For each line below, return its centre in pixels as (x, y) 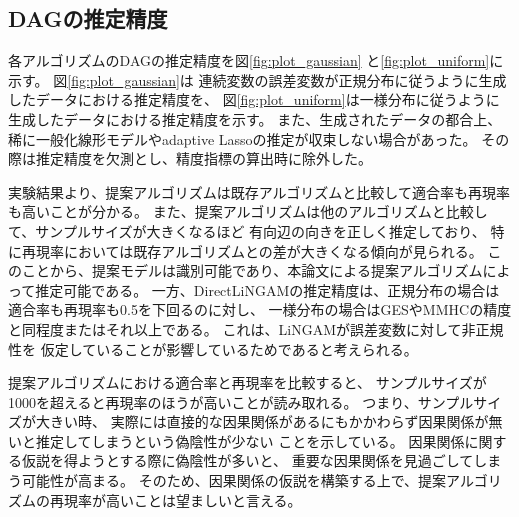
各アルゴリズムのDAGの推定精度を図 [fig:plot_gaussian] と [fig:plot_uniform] (249, 60)
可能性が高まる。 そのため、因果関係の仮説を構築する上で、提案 (234, 480)
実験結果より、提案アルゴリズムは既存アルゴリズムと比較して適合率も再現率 (259, 191)
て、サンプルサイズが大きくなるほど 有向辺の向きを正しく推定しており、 (247, 230)
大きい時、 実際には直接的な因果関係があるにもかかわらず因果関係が (262, 421)
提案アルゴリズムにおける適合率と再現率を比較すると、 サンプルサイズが (247, 382)
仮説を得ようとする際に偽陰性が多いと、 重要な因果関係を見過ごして (247, 460)
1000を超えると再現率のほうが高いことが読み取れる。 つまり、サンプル (241, 401)
